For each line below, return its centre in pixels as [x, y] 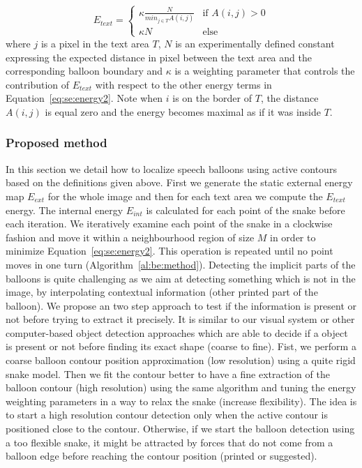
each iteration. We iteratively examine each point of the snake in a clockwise [169, 224]
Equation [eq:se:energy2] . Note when [84, 98]
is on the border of [212, 98]
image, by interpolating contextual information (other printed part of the [162, 292]
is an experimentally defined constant [255, 43]
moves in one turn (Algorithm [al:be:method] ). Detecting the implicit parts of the [181, 264]
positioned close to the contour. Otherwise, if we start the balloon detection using [180, 429]
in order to [293, 237]
